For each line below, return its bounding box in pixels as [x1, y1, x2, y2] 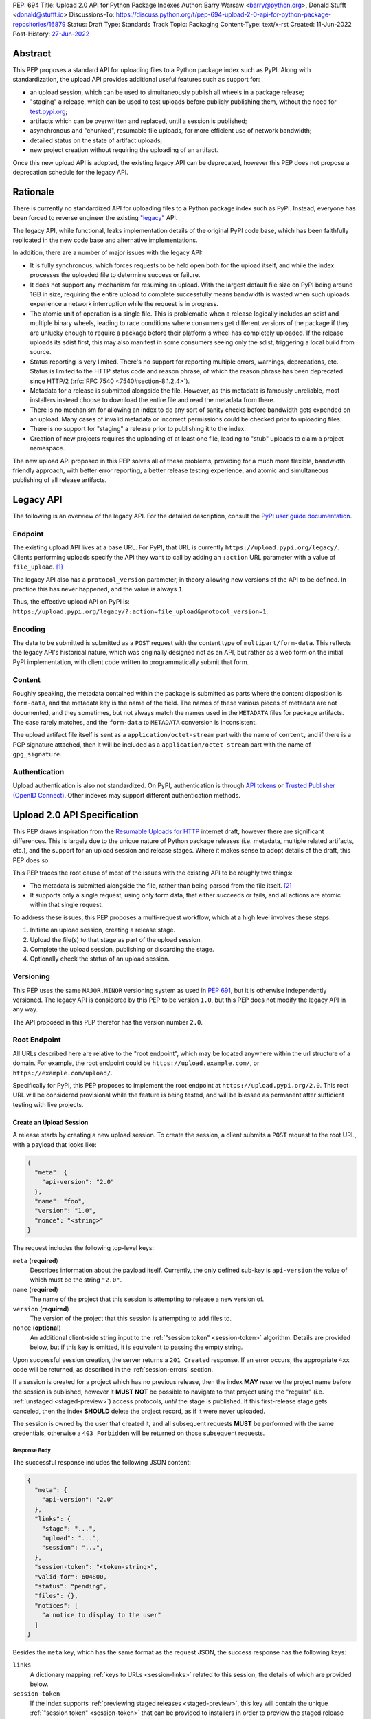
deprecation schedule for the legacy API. [12, 168, 128, 176]
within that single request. [30, 901, 103, 909]
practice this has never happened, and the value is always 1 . [12, 585, 185, 593]
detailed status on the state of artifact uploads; [30, 136, 163, 144]
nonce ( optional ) [12, 1324, 61, 1332]
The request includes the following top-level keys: [12, 1244, 155, 1252]
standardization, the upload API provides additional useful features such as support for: [12, 76, 260, 84]
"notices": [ [34, 1601, 78, 1609]
